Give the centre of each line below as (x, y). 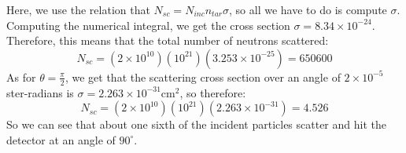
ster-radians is (40, 92)
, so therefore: (213, 92)
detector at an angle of (61, 139)
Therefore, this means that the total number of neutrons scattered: (168, 40)
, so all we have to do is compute (308, 9)
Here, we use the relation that (78, 9)
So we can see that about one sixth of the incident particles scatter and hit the (196, 124)
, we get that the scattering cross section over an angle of (203, 76)
